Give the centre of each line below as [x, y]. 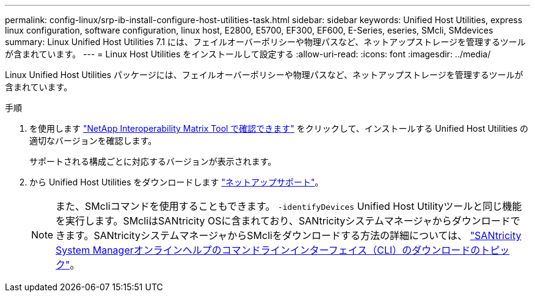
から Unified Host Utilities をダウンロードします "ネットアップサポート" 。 [177, 182]
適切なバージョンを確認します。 [93, 141]
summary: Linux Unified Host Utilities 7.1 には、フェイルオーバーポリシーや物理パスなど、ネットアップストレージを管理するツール [265, 42]
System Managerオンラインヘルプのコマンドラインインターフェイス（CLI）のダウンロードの [268, 250]
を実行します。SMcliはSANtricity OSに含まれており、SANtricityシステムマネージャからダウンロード [283, 221]
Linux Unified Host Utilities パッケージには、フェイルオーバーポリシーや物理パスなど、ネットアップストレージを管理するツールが [264, 75]
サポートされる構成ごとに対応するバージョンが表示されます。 [153, 161]
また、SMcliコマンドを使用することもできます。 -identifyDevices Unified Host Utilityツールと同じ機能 [289, 206]
